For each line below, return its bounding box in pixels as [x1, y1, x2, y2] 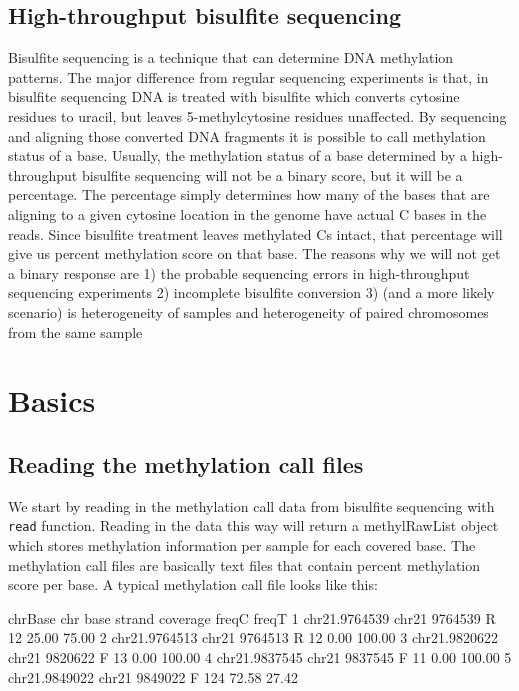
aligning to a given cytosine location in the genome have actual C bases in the [8, 203, 487, 224]
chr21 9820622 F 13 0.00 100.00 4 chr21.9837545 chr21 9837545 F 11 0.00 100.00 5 [8, 646, 512, 667]
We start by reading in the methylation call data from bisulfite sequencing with [8, 495, 495, 516]
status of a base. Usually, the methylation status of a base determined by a [8, 145, 468, 166]
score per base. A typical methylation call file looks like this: [8, 574, 378, 595]
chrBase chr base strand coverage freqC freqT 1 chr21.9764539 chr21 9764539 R [8, 607, 496, 628]
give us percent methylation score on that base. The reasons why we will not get [8, 243, 501, 264]
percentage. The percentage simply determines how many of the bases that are [8, 184, 490, 205]
